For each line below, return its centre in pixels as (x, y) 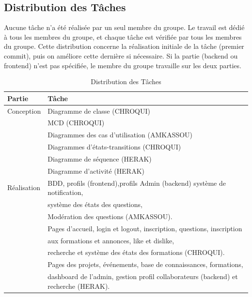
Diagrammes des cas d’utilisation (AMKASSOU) (120, 135)
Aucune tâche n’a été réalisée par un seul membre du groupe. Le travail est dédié (124, 27)
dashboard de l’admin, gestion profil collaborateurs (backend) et (143, 276)
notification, (65, 192)
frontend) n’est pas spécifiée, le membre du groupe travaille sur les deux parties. (123, 65)
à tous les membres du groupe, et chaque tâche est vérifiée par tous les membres (123, 37)
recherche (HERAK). (79, 286)
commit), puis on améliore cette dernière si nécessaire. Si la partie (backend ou (121, 55)
